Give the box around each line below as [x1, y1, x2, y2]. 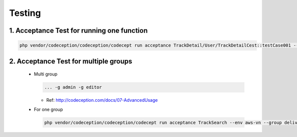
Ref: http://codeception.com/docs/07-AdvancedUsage [46, 97, 158, 103]
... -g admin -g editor [44, 84, 102, 90]
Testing [9, 7, 41, 18]
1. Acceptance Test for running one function [9, 26, 148, 35]
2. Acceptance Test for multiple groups [9, 57, 133, 66]
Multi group [34, 71, 58, 77]
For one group [34, 106, 63, 112]
